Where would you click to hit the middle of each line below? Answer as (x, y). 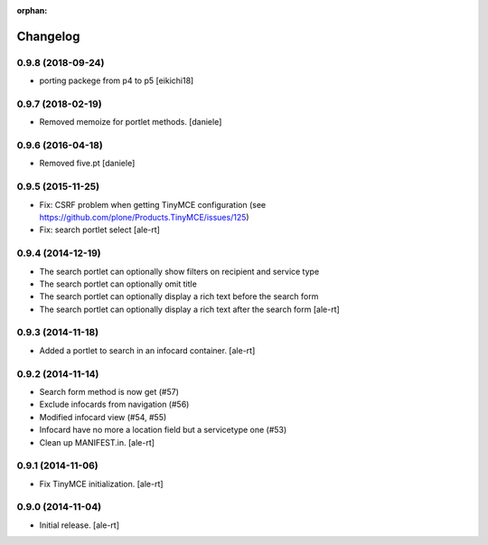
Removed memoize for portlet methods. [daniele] (131, 122)
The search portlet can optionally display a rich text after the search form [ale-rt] (190, 309)
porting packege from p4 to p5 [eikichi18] (117, 80)
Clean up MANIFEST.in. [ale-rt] (97, 442)
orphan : (32, 10)
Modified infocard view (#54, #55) (103, 417)
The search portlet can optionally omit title (118, 284)
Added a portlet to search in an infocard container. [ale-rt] (147, 350)
